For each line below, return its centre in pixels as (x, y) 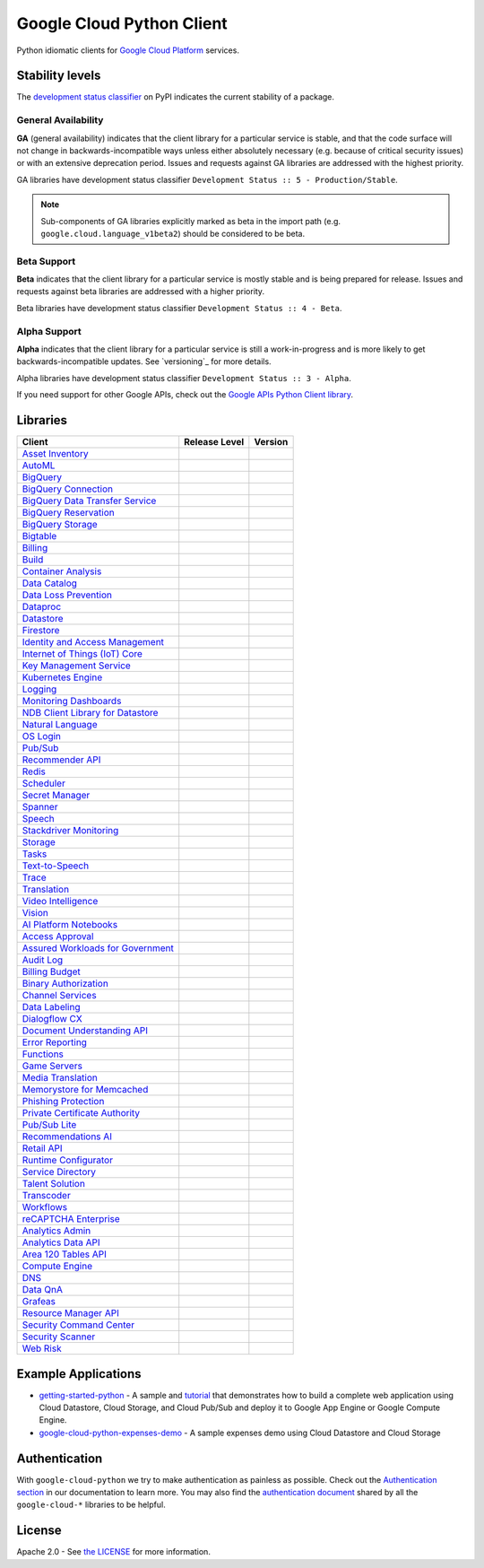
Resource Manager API (71, 1313)
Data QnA (42, 1290)
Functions (43, 1054)
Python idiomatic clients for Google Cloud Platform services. (128, 50)
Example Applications (79, 1374)
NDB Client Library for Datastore (90, 713)
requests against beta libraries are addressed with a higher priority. (140, 292)
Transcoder (46, 1196)
